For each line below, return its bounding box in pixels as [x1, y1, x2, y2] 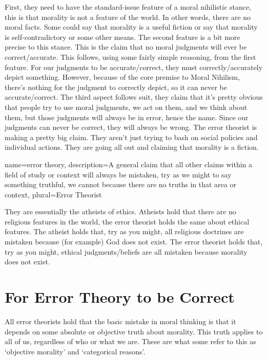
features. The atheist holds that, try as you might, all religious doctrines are [5, 226, 244, 237]
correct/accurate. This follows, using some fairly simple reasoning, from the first [5, 51, 256, 62]
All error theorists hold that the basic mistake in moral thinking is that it [5, 316, 236, 326]
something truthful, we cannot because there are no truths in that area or [5, 179, 236, 190]
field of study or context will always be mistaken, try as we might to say [5, 169, 232, 179]
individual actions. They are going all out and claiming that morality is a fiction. [5, 142, 259, 152]
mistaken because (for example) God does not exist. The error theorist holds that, [5, 236, 263, 247]
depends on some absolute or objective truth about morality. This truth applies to [5, 326, 263, 336]
